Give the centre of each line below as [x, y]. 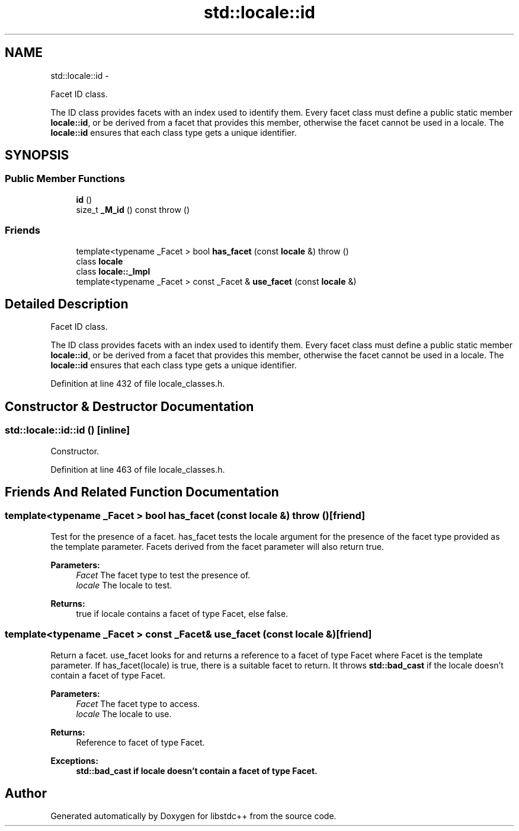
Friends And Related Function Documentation [142, 492]
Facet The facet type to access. [138, 703]
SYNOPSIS [37, 155]
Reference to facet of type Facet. [140, 742]
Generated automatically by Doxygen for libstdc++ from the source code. [193, 816]
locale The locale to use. [124, 714]
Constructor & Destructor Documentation [129, 406]
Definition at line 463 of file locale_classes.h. [138, 469]
